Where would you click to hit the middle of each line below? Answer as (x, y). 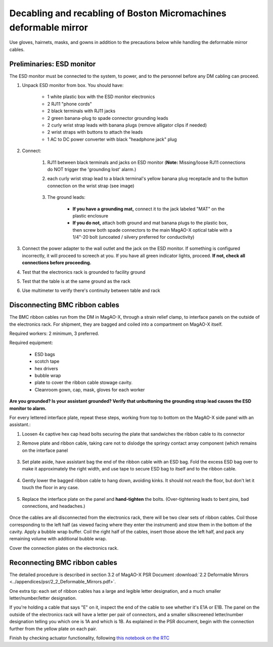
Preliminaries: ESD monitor (53, 64)
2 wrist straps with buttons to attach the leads (95, 132)
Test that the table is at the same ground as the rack (76, 281)
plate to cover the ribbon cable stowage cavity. (83, 382)
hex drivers (46, 368)
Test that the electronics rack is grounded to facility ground (84, 272)
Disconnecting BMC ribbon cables (64, 305)
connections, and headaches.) (54, 506)
